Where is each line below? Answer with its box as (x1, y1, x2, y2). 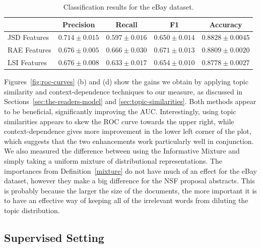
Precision (62, 19, 95, 29)
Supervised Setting (4, 229, 104, 245)
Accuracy (209, 19, 242, 29)
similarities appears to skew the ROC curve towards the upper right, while (4, 116, 234, 126)
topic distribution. (4, 205, 60, 215)
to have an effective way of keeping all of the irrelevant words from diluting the (4, 195, 248, 206)
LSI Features (8, 57, 47, 68)
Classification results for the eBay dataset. (63, 2, 194, 12)
